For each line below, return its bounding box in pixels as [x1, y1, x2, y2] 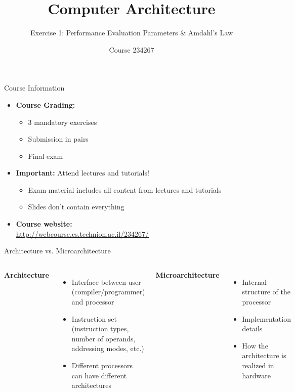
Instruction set [71, 313, 117, 324]
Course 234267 [109, 44, 154, 55]
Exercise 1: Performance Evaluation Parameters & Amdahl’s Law [30, 27, 233, 38]
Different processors [71, 360, 133, 370]
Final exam [28, 150, 63, 161]
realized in [242, 360, 274, 370]
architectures [71, 380, 112, 390]
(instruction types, [71, 323, 129, 334]
